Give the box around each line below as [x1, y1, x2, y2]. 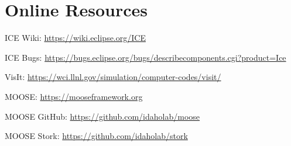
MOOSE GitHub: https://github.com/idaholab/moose [5, 110, 200, 122]
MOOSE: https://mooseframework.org [5, 90, 143, 102]
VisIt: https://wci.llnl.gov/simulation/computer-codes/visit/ [5, 71, 221, 83]
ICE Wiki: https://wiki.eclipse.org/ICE [5, 32, 146, 44]
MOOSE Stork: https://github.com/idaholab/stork [5, 130, 188, 142]
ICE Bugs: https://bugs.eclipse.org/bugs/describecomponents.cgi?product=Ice [5, 51, 286, 63]
